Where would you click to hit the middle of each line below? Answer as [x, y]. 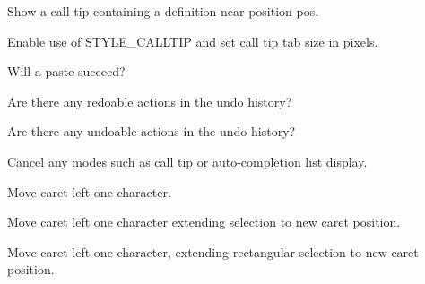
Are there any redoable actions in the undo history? [150, 101]
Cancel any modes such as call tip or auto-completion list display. [187, 161]
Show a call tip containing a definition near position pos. [163, 11]
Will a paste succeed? [66, 71]
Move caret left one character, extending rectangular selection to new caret [213, 251]
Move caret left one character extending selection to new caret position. [204, 222]
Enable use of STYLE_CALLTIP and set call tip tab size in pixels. [193, 41]
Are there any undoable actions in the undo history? [152, 131]
